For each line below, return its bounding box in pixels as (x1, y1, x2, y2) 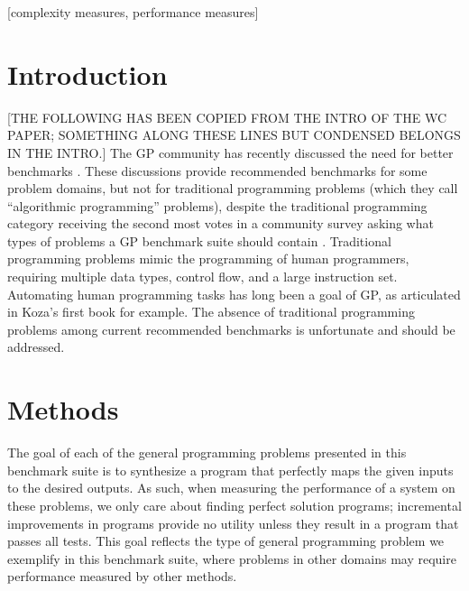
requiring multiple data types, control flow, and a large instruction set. (7, 267, 398, 286)
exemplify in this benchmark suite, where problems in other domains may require (7, 549, 456, 568)
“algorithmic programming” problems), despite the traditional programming (7, 196, 428, 215)
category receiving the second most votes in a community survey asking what (7, 214, 434, 233)
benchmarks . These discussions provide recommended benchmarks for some (7, 161, 428, 180)
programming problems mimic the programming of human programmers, (7, 249, 409, 268)
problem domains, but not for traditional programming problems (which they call (7, 179, 458, 198)
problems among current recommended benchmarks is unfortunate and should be (7, 319, 455, 338)
